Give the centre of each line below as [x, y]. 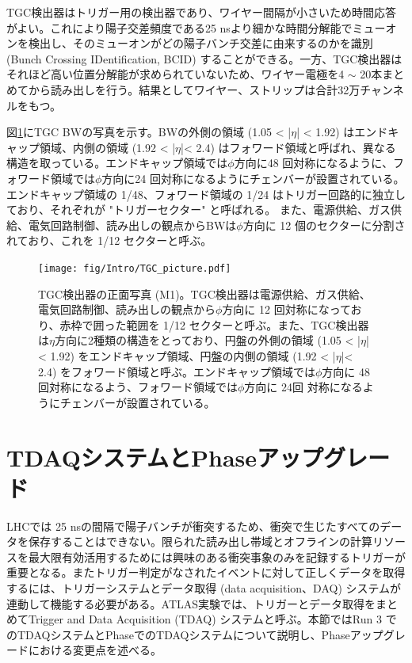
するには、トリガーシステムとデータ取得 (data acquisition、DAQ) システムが [204, 588]
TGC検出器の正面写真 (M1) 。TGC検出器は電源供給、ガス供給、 [204, 293]
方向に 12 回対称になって [286, 309]
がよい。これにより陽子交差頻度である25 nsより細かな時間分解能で [179, 27]
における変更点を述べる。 [95, 650]
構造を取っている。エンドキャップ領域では [117, 163]
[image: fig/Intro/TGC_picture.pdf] [135, 268]
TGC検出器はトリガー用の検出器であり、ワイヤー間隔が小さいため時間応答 [202, 12]
